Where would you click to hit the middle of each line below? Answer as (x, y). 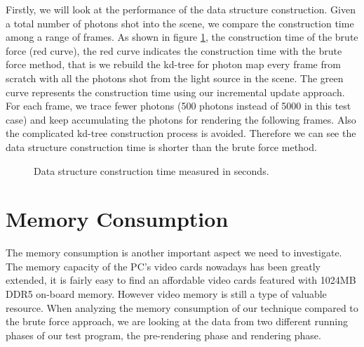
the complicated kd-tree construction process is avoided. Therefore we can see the (181, 133)
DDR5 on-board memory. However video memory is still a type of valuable (166, 294)
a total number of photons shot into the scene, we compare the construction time (180, 23)
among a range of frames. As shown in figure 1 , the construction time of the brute (182, 37)
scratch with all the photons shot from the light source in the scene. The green (175, 78)
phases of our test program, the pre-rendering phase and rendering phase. (163, 335)
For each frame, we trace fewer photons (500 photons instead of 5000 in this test (178, 106)
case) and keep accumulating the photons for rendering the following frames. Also (181, 119)
